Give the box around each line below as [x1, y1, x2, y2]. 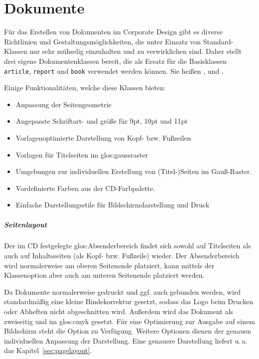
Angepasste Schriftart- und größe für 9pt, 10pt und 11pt [15, 116, 188, 126]
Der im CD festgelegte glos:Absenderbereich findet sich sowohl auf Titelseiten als [4, 240, 251, 251]
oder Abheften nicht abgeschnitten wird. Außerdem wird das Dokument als [4, 306, 233, 317]
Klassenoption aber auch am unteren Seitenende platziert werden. [4, 270, 205, 280]
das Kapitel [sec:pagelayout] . [4, 345, 92, 356]
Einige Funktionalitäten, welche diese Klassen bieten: [4, 82, 166, 93]
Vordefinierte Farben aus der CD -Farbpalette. [15, 182, 155, 193]
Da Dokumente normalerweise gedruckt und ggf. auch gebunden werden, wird [4, 286, 241, 297]
